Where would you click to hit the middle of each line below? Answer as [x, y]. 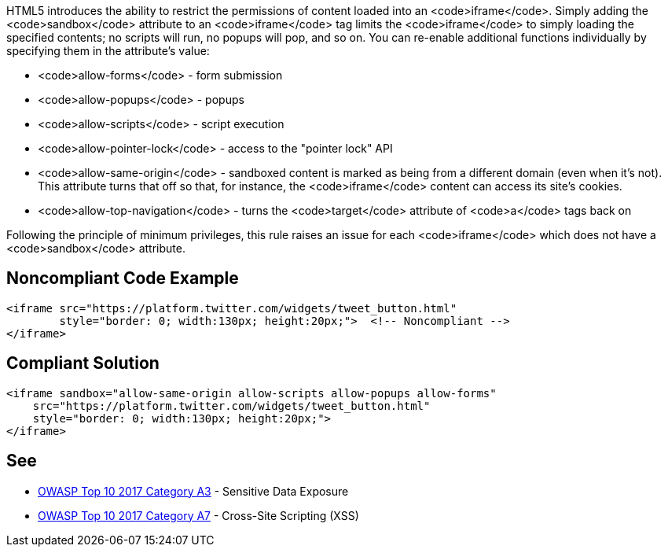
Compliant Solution [83, 363]
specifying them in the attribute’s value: [108, 51]
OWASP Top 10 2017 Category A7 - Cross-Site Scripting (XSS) [198, 515]
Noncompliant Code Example [123, 278]
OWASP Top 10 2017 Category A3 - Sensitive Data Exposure [193, 491]
